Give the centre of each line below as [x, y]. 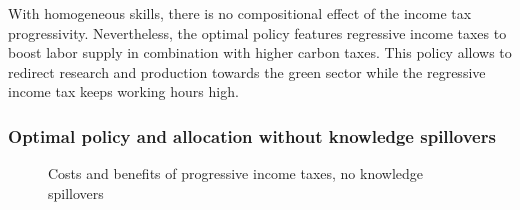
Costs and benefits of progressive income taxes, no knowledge [236, 173]
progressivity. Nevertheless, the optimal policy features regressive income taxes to [257, 32]
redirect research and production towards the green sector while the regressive [247, 71]
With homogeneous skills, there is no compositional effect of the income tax [240, 13]
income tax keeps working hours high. [123, 91]
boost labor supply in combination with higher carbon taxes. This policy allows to [260, 52]
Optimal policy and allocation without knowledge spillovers [252, 135]
